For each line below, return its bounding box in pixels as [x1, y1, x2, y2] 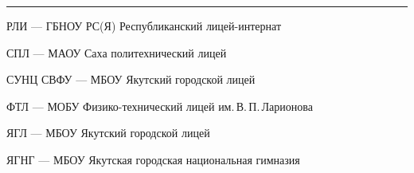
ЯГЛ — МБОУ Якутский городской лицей [6, 124, 210, 141]
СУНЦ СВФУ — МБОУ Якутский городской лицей [6, 71, 256, 88]
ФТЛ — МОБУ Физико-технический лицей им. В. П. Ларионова [6, 97, 313, 114]
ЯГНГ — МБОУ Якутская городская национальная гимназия [6, 151, 300, 167]
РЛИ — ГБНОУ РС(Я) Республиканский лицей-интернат [6, 18, 282, 33]
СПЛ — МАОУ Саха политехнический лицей [6, 44, 227, 61]
